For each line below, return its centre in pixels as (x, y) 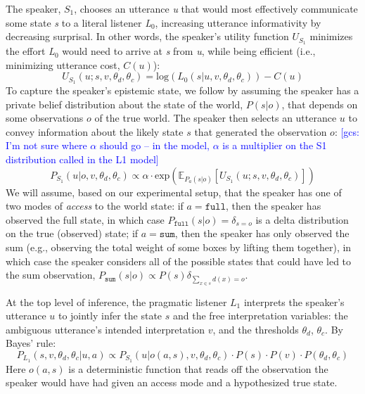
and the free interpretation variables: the (260, 316)
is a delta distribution (302, 219)
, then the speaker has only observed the (262, 233)
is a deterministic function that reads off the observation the (198, 368)
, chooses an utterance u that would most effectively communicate (216, 8)
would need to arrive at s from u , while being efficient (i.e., (189, 51)
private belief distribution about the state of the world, (124, 104)
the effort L (30, 51)
